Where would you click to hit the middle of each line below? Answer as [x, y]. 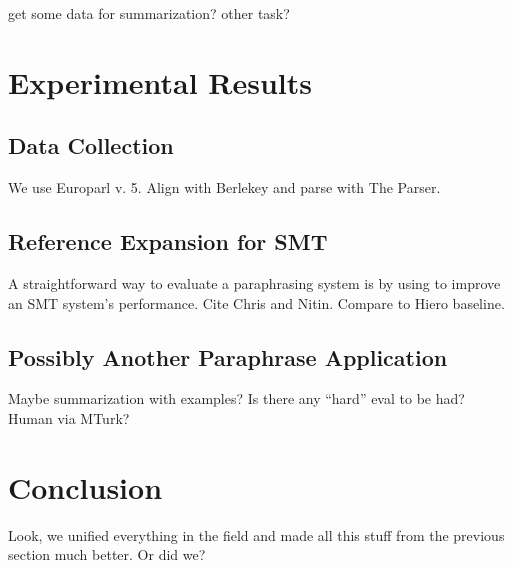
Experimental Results [160, 81]
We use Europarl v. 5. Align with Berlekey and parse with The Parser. [224, 187]
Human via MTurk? [69, 417]
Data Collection [91, 145]
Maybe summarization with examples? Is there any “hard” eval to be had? [236, 398]
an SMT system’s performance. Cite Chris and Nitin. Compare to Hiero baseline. [256, 302]
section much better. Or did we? [107, 554]
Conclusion [85, 486]
